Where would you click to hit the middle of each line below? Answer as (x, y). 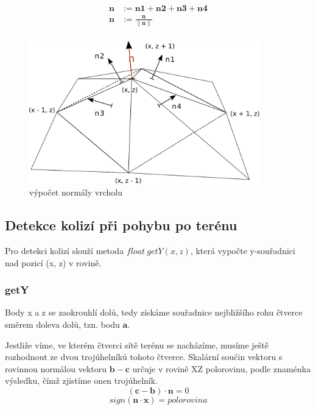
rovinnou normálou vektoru (56, 368)
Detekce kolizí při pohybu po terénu (121, 225)
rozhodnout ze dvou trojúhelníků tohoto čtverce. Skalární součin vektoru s (144, 357)
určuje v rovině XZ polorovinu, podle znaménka (222, 368)
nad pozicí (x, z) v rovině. (53, 262)
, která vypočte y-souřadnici (243, 251)
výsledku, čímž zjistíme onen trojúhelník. (82, 380)
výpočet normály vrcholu (76, 192)
